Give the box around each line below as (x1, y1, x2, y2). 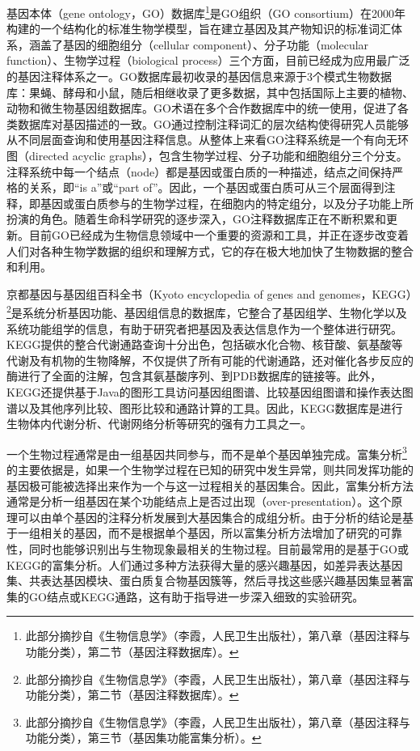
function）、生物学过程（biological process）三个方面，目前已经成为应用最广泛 (6, 52, 410, 69)
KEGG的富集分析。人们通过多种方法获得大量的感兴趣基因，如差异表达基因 (6, 556, 403, 573)
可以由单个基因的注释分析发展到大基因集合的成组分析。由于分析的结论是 (17, 508, 402, 525)
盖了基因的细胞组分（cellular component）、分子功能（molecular (40, 36, 369, 53)
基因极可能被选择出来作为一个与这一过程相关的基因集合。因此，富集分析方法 (6, 477, 414, 494)
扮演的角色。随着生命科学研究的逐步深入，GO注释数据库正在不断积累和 (6, 210, 386, 227)
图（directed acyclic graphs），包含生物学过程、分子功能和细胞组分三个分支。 (6, 147, 408, 163)
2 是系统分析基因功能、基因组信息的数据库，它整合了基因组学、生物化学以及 (6, 302, 407, 320)
